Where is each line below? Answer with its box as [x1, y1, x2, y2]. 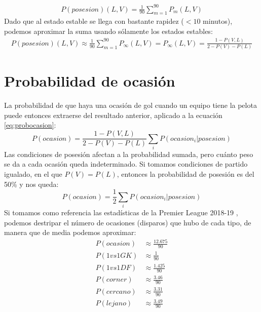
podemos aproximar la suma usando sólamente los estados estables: [4, 25, 213, 36]
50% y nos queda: [4, 178, 59, 189]
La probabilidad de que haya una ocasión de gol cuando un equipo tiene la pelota [4, 100, 257, 110]
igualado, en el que [4, 169, 62, 179]
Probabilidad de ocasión [4, 70, 175, 91]
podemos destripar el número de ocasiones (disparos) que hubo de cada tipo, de [4, 217, 251, 227]
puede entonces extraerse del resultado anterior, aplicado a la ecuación [4, 109, 222, 120]
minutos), [203, 16, 233, 26]
